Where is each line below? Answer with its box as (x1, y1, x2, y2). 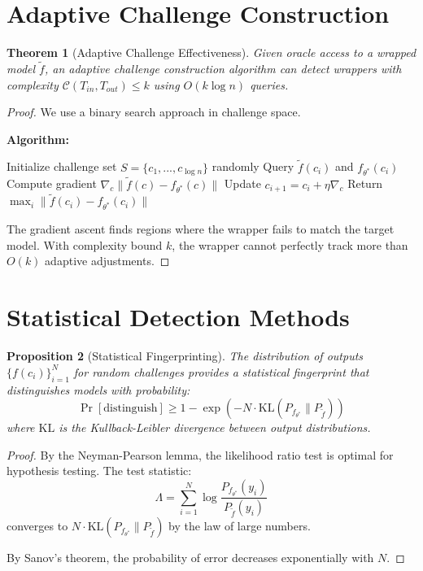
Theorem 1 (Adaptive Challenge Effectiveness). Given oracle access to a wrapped (7, 44, 416, 61)
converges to (7, 517, 68, 534)
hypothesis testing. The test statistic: (7, 462, 192, 479)
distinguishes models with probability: (7, 381, 190, 398)
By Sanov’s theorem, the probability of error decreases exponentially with (7, 549, 374, 566)
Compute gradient (7, 175, 97, 192)
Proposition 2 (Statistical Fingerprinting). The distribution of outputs (7, 347, 364, 364)
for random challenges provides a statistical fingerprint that (73, 363, 369, 380)
